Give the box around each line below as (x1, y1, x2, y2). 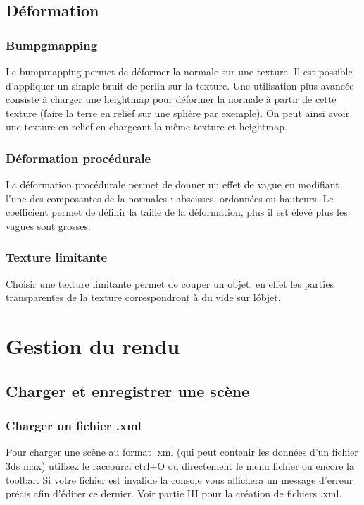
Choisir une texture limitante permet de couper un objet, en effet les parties (6, 276, 334, 291)
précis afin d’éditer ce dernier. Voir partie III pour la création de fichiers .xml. (6, 486, 342, 501)
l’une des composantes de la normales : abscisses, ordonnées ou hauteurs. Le (6, 190, 334, 205)
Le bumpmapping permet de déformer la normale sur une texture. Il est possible (6, 64, 353, 78)
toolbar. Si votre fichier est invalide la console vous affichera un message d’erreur (6, 472, 353, 487)
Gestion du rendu (6, 331, 180, 360)
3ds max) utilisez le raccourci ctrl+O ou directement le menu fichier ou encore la (6, 458, 354, 473)
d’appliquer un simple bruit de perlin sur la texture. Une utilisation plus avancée (6, 78, 354, 92)
